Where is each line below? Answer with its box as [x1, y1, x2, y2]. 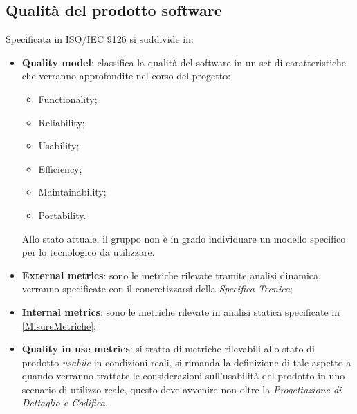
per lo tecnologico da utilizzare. [21, 245, 155, 259]
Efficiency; [38, 161, 82, 176]
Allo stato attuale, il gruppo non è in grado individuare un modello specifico [21, 231, 346, 245]
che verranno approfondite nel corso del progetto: [21, 68, 231, 83]
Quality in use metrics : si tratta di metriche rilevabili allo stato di [21, 341, 315, 356]
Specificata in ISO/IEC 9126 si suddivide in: [6, 32, 194, 46]
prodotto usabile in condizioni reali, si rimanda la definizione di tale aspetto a [21, 355, 351, 369]
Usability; [38, 138, 80, 153]
